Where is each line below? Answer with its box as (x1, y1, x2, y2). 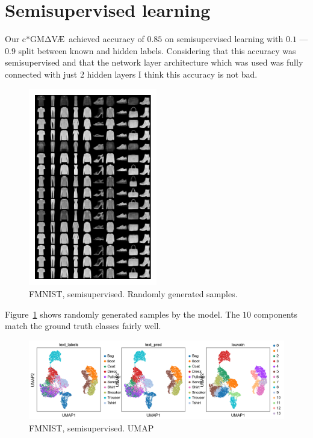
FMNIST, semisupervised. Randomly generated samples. (29, 287, 238, 300)
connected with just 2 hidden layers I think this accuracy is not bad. (5, 67, 258, 80)
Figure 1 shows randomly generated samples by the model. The (5, 307, 240, 320)
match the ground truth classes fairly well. (5, 319, 161, 332)
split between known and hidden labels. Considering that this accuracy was (18, 44, 296, 57)
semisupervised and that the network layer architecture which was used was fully (5, 56, 303, 69)
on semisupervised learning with (165, 32, 284, 45)
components (253, 307, 298, 320)
